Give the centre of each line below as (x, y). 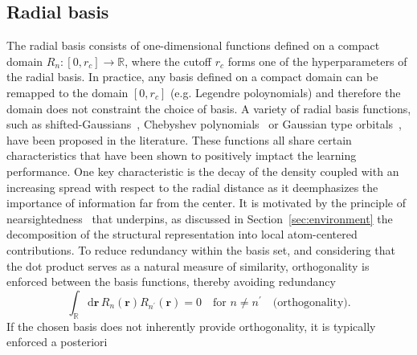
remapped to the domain (67, 92)
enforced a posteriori (57, 342)
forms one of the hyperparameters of (317, 61)
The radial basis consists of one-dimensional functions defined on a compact (193, 45)
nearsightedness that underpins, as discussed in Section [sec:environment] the (200, 218)
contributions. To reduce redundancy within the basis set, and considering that (201, 249)
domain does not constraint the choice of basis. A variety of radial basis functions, (209, 108)
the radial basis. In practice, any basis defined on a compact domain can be (192, 77)
